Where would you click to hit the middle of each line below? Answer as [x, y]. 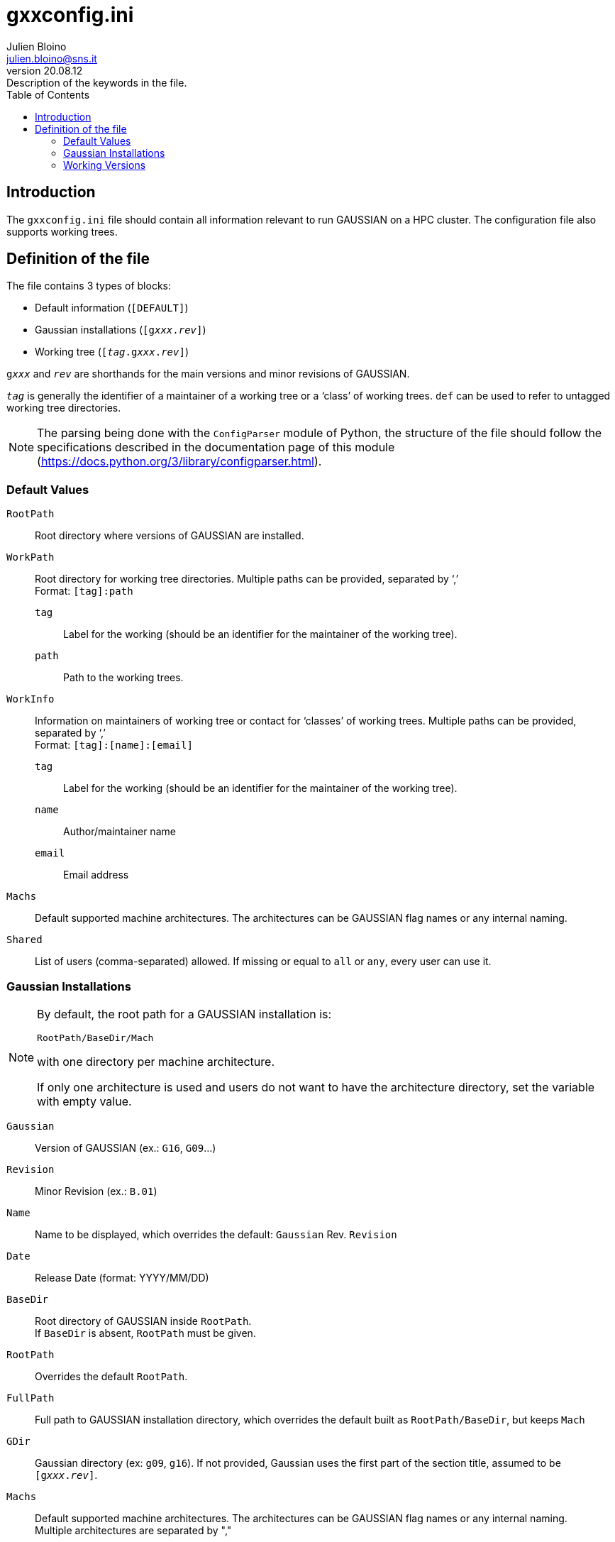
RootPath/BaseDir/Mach [95, 1037]
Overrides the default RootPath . [111, 1376]
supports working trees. [62, 231]
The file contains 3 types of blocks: [89, 286]
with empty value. [84, 1101]
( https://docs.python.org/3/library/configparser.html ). [179, 462]
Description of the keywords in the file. [97, 82]
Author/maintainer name [120, 832]
